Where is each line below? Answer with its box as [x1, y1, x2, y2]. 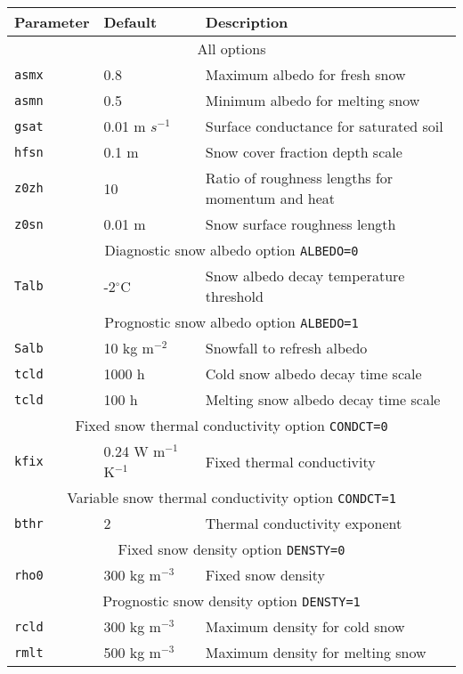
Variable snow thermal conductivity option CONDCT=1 [67, 487, 396, 508]
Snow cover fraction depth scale [205, 142, 402, 162]
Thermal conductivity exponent [205, 513, 402, 533]
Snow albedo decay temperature [205, 265, 405, 286]
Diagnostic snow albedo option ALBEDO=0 [104, 240, 359, 260]
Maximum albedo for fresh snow [205, 64, 406, 85]
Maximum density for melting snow [205, 642, 426, 662]
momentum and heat [205, 188, 336, 208]
